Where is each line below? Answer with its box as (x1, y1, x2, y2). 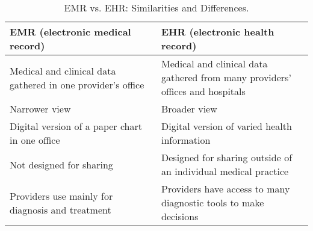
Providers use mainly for (10, 188, 113, 203)
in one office (10, 133, 60, 147)
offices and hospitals (161, 84, 246, 98)
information (161, 133, 211, 147)
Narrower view (10, 102, 71, 115)
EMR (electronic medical (10, 25, 131, 38)
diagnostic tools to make (161, 196, 264, 209)
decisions (161, 209, 199, 223)
